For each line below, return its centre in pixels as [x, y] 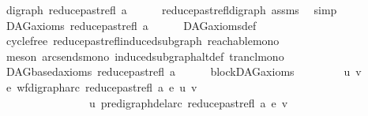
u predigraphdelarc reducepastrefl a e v [188, 102]
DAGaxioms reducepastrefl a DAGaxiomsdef [131, 25]
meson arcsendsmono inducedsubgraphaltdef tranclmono [145, 56]
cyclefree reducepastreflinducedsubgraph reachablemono [143, 41]
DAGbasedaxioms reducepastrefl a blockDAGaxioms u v [184, 71]
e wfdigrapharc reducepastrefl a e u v [101, 86]
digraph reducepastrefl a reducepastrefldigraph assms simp [171, 9]
